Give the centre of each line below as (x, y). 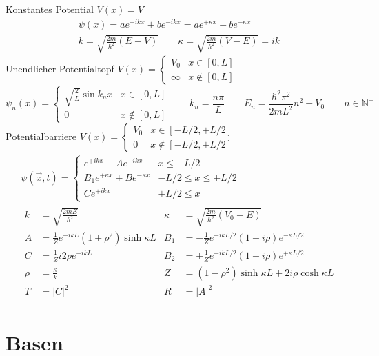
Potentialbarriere (41, 136)
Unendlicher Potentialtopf (60, 69)
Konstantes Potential (50, 9)
